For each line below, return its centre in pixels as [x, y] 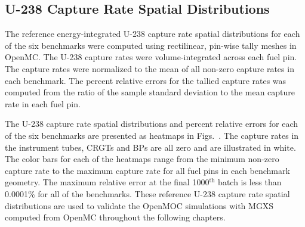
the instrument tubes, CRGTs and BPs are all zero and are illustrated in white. [150, 147]
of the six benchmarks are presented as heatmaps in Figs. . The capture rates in [152, 135]
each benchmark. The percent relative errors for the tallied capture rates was [146, 80]
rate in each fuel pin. [43, 103]
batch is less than [250, 182]
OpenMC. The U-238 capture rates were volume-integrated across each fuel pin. [151, 57]
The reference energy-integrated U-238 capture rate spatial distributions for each [152, 34]
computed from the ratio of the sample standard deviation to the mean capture [150, 92]
